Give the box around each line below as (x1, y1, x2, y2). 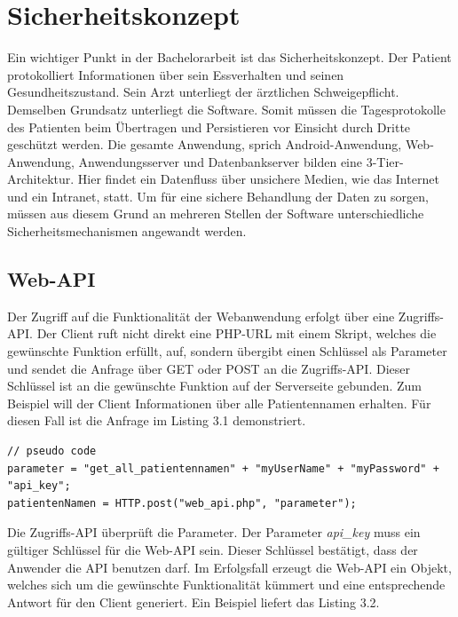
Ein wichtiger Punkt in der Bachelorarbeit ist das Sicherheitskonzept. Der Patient (7, 48, 452, 67)
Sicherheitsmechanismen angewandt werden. (7, 222, 247, 241)
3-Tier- (366, 152, 404, 170)
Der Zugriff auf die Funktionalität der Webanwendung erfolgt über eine (7, 306, 395, 325)
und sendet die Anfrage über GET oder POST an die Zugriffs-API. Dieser (7, 359, 410, 377)
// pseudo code (7, 445, 97, 458)
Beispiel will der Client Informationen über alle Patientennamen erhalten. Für (7, 393, 431, 412)
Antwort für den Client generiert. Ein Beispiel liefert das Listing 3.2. (7, 592, 380, 611)
